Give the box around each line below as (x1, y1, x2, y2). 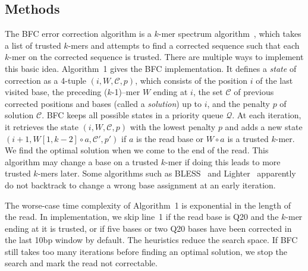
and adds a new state (225, 120, 303, 133)
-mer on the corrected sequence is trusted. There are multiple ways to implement (9, 51, 304, 63)
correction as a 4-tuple (5, 74, 87, 86)
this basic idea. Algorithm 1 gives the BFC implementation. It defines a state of (5, 62, 297, 74)
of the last (256, 74, 293, 86)
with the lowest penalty (130, 120, 216, 133)
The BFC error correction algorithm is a (5, 27, 152, 40)
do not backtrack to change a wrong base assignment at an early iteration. (5, 178, 276, 191)
